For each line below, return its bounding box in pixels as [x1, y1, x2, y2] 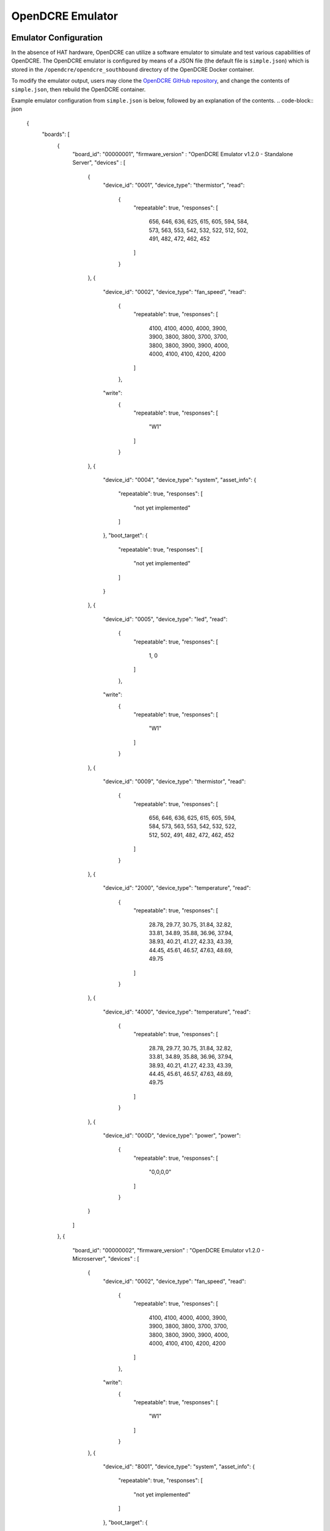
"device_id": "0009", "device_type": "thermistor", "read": [103, 778, 246, 785]
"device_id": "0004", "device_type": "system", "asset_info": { [103, 476, 257, 483]
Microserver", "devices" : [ [72, 1255, 140, 1262]
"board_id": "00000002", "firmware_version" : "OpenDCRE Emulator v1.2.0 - [72, 1246, 265, 1254]
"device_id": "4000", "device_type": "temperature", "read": [103, 1008, 251, 1015]
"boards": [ [42, 130, 70, 138]
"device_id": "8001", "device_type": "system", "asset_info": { [103, 1462, 255, 1470]
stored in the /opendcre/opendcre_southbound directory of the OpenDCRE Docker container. [11, 66, 254, 73]
